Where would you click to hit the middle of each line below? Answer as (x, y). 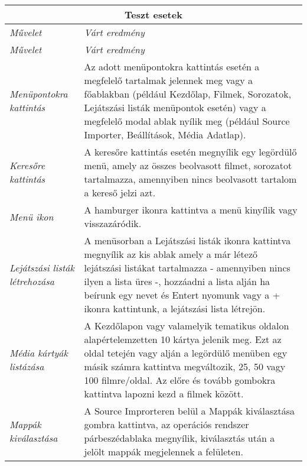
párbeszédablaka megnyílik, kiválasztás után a (179, 438)
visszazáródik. (113, 223)
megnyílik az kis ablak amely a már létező (171, 254)
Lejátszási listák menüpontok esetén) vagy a (175, 107)
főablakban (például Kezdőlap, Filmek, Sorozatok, (188, 94)
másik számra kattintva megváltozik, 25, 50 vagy (185, 366)
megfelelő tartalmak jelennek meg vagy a (168, 80)
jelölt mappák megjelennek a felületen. (164, 452)
